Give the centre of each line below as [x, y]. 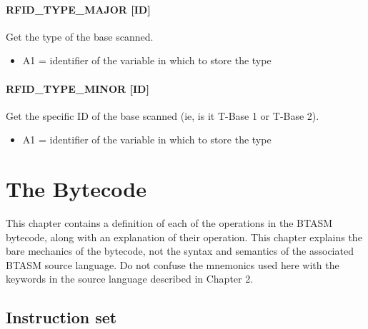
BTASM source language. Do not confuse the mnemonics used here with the [173, 264]
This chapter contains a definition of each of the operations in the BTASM [169, 223]
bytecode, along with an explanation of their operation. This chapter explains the [184, 237]
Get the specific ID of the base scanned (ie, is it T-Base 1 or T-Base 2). [163, 115]
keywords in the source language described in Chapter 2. [130, 279]
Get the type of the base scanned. [80, 36]
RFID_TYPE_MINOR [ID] [78, 88]
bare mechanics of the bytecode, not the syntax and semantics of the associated [180, 251]
